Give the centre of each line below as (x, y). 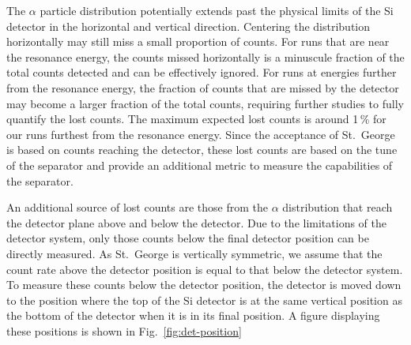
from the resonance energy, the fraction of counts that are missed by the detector (203, 87)
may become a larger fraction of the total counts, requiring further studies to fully (205, 103)
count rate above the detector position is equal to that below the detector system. (205, 269)
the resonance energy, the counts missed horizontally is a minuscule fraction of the (205, 56)
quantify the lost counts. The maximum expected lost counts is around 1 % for (196, 119)
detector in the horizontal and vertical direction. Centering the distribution (189, 26)
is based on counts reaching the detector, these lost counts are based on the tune (202, 150)
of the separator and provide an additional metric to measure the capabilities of (200, 165)
